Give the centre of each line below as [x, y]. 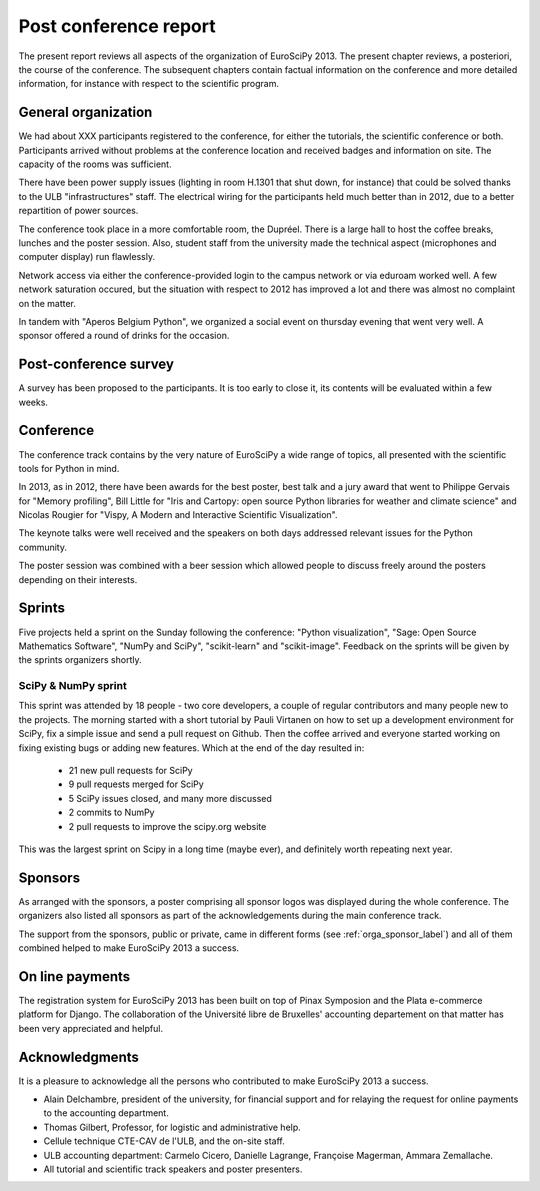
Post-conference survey [96, 364]
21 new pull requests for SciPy [131, 771]
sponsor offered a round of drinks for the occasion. [124, 336]
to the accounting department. [106, 1113]
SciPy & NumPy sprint [72, 686]
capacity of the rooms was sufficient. [95, 164]
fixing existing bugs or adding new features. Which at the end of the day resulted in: [191, 747]
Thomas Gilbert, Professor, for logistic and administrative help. [172, 1127]
